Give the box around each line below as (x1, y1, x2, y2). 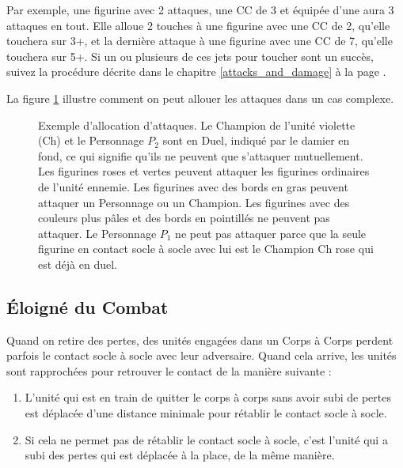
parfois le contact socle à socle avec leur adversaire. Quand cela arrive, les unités (6, 347, 397, 364)
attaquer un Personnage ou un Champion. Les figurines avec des (38, 194, 350, 210)
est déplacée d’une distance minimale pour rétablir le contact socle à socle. (25, 405, 387, 421)
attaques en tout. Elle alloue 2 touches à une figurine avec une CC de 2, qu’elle (6, 17, 390, 33)
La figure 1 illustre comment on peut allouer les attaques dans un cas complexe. (6, 89, 394, 106)
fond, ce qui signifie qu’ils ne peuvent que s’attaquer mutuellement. (38, 147, 363, 164)
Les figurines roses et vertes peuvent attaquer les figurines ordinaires (38, 163, 370, 179)
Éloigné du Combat (6, 294, 169, 319)
